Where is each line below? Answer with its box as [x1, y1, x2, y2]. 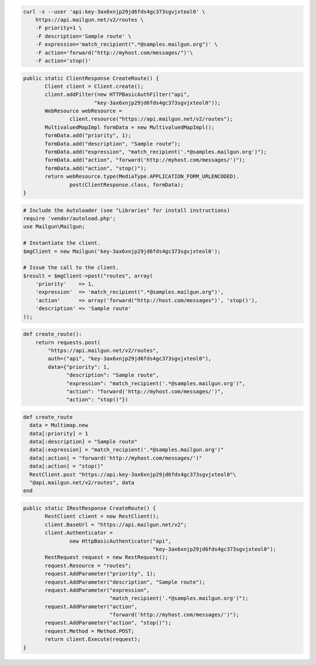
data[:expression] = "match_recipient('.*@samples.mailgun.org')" [29, 447, 224, 453]
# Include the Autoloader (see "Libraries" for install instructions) [23, 207, 231, 214]
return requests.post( [35, 339, 101, 345]
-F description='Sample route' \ [35, 33, 132, 39]
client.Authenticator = [44, 530, 114, 536]
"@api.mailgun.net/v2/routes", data [29, 479, 135, 486]
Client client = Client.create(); [44, 83, 144, 90]
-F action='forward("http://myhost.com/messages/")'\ [35, 49, 193, 56]
